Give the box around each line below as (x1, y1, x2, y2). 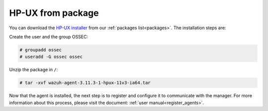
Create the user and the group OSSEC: (9, 34, 88, 40)
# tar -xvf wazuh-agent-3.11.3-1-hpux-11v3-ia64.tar (19, 80, 151, 86)
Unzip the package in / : (9, 67, 58, 73)
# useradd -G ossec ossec (19, 54, 83, 59)
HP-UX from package (9, 7, 99, 18)
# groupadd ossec (19, 47, 62, 53)
